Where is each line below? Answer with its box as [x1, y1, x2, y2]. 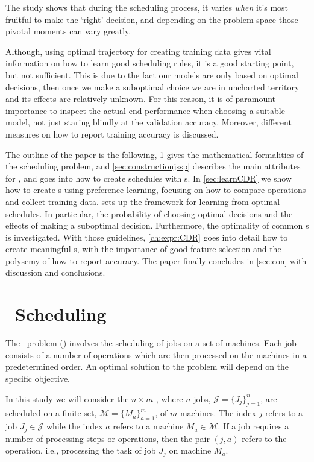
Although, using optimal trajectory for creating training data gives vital [5, 45, 271, 57]
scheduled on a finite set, [5, 407, 97, 419]
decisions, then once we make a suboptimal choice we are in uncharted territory [5, 80, 300, 93]
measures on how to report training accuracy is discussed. [5, 127, 219, 140]
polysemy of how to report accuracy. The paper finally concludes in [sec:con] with [5, 254, 307, 267]
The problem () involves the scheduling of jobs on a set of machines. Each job [5, 337, 297, 349]
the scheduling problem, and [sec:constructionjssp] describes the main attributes [5, 160, 301, 172]
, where [156, 392, 183, 405]
